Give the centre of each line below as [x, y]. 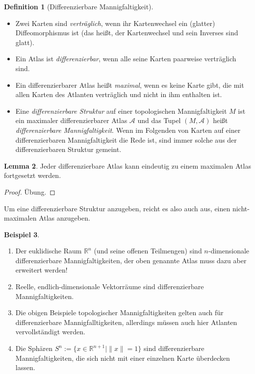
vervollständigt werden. [50, 332]
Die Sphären [34, 348]
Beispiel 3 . [22, 234]
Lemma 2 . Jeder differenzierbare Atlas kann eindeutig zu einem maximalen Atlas [127, 165]
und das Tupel [159, 120]
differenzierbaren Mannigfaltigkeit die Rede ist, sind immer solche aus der [126, 139]
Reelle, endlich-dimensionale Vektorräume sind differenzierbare [110, 287]
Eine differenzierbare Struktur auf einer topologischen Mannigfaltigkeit [121, 111]
